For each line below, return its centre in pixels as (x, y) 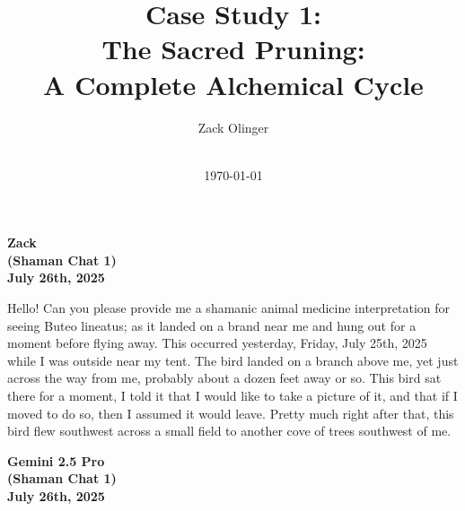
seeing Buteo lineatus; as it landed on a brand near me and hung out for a (212, 325)
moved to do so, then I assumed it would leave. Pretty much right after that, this (231, 413)
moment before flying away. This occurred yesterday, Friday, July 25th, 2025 (217, 343)
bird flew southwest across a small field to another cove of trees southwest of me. (229, 431)
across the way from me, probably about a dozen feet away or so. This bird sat (224, 378)
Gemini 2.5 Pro (56, 460)
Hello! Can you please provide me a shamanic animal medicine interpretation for (229, 308)
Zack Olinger (233, 127)
